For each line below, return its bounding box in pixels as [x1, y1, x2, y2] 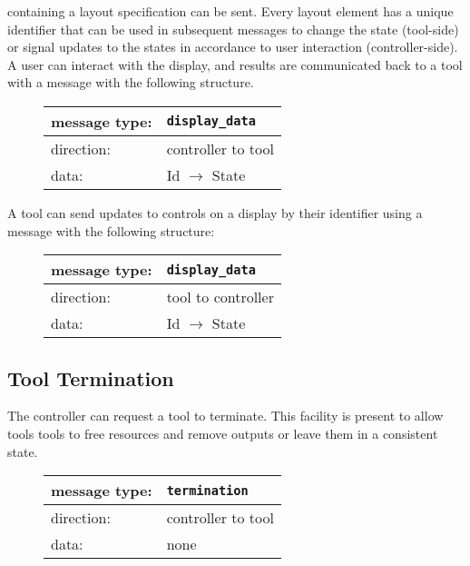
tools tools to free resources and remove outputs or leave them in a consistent [7, 423, 438, 442]
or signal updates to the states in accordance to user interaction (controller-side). [7, 37, 458, 56]
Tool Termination [7, 363, 174, 392]
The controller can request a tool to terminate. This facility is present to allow [7, 406, 444, 425]
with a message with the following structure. [7, 73, 254, 92]
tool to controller [166, 286, 274, 308]
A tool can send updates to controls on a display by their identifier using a [7, 203, 423, 222]
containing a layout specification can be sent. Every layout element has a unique [7, 2, 454, 20]
